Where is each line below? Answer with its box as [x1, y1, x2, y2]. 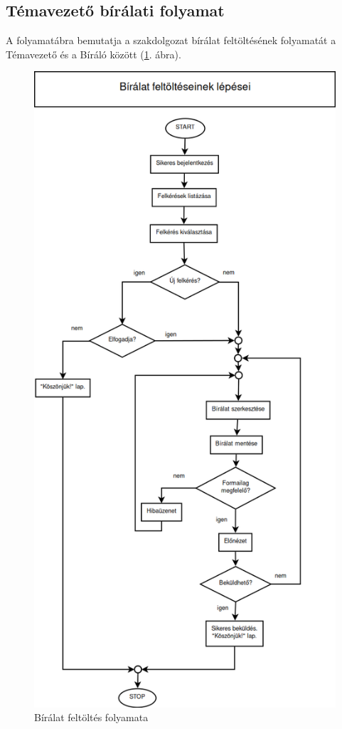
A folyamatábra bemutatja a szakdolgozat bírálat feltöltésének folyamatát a [6, 33, 336, 48]
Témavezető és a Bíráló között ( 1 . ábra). [6, 46, 181, 61]
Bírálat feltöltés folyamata [34, 710, 149, 725]
